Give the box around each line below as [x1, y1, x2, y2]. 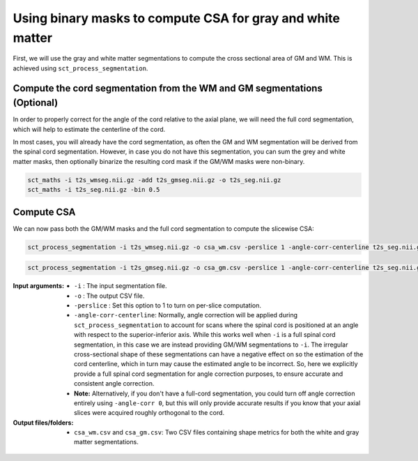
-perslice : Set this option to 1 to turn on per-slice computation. [74, 301, 261, 310]
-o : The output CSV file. [74, 292, 145, 300]
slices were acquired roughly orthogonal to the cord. [74, 409, 225, 417]
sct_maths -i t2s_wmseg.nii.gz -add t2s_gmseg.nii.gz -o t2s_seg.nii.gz [27, 176, 281, 184]
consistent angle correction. [74, 379, 155, 388]
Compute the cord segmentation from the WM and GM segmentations [13, 82, 323, 94]
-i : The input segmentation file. [74, 282, 167, 290]
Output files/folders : [13, 418, 74, 427]
